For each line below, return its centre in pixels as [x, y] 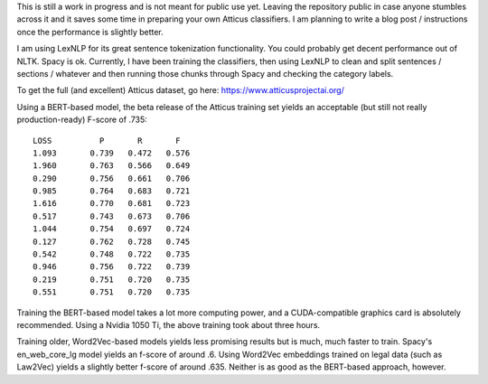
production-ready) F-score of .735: [82, 120]
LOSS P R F [107, 140]
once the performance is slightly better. [90, 32]
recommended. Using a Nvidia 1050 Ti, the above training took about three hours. [169, 324]
